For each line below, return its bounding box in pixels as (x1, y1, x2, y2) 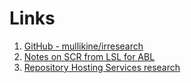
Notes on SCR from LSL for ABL (23, 50, 156, 62)
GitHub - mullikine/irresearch (23, 40, 144, 52)
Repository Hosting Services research (23, 61, 181, 73)
